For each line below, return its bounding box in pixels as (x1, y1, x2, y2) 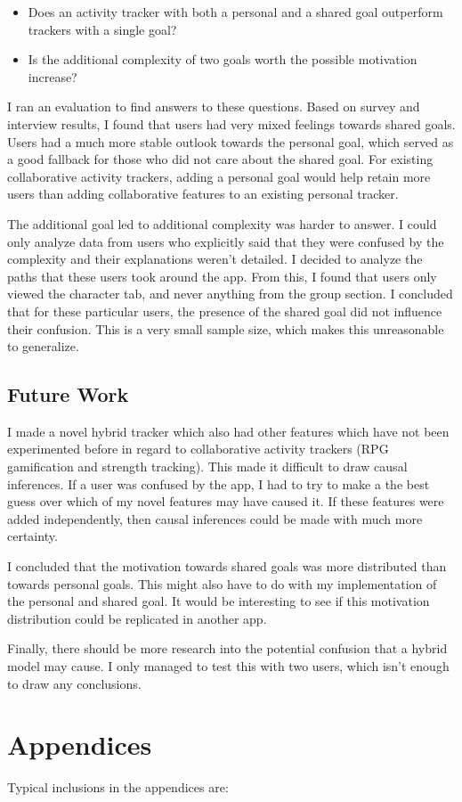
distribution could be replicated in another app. (7, 609, 267, 627)
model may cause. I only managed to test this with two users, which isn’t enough (7, 657, 450, 675)
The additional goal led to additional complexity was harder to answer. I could (7, 214, 437, 233)
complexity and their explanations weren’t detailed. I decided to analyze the (7, 250, 423, 268)
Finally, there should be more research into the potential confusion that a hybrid (7, 639, 448, 658)
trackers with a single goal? (28, 20, 177, 38)
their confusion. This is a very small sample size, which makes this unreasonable (7, 319, 444, 338)
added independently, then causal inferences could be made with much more (7, 509, 423, 528)
